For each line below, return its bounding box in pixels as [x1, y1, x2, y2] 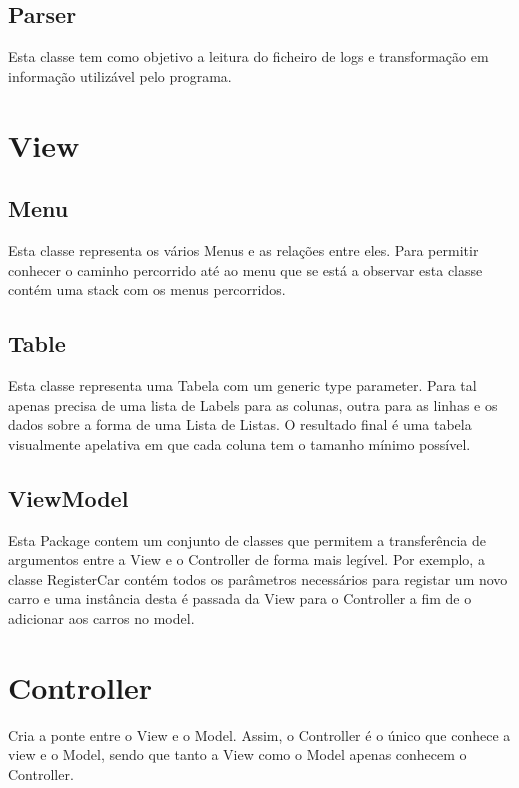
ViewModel [8, 482, 129, 513]
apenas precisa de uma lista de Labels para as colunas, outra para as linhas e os [8, 394, 498, 415]
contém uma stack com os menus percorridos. [8, 279, 286, 300]
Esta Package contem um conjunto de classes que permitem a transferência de [8, 529, 486, 550]
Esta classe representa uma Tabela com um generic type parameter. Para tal [8, 374, 477, 395]
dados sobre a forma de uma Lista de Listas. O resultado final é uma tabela [8, 414, 472, 435]
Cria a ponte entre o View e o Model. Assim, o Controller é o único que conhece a [8, 724, 511, 745]
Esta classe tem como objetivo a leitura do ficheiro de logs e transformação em [8, 46, 489, 67]
